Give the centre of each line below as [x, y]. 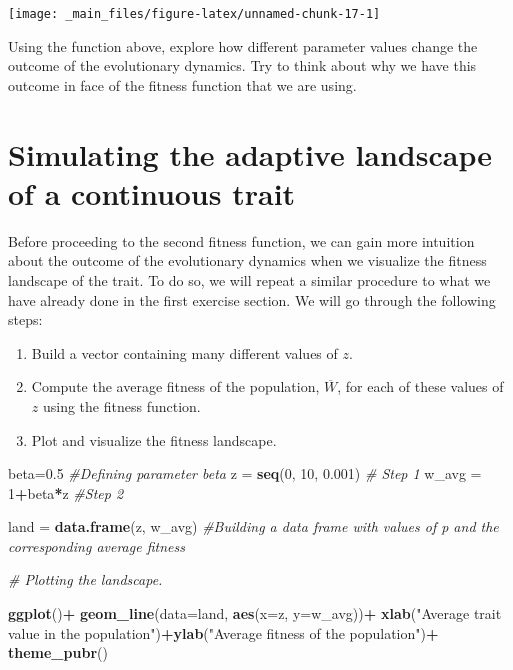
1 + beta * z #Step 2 [66, 492]
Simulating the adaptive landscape [250, 153]
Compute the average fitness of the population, [175, 386]
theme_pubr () [58, 652]
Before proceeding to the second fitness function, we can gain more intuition [241, 240]
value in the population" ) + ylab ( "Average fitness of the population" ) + [223, 632]
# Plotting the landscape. [85, 579]
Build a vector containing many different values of [184, 352]
